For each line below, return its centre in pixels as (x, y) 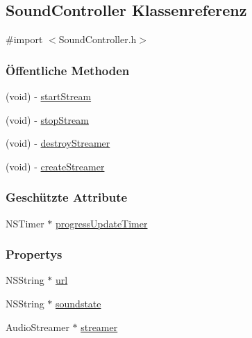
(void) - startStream (49, 96)
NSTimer (25, 223)
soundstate (78, 304)
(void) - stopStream (47, 119)
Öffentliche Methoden (68, 70)
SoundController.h (98, 39)
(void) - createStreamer (55, 166)
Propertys (34, 254)
